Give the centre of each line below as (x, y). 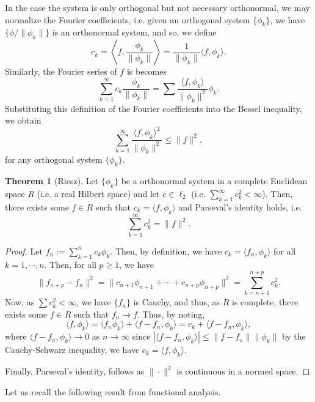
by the (294, 336)
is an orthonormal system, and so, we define (134, 32)
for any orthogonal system (54, 159)
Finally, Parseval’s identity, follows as (75, 371)
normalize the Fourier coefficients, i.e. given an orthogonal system (128, 19)
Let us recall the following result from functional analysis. (113, 391)
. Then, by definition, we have (166, 251)
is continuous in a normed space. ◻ (243, 371)
